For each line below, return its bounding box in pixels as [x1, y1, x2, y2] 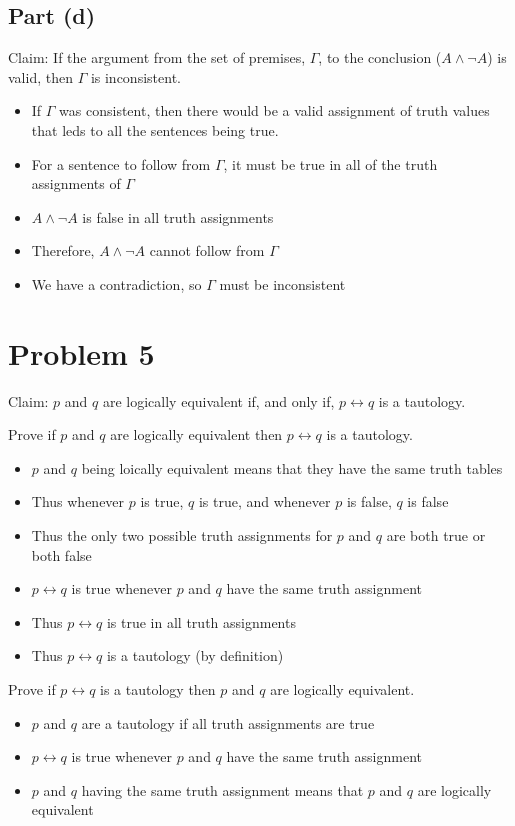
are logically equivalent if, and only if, [102, 390, 335, 411]
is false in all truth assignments [82, 206, 274, 227]
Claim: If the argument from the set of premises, [8, 47, 306, 68]
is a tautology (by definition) [106, 645, 284, 666]
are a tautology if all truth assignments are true [81, 712, 375, 733]
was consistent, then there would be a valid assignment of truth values [59, 100, 490, 121]
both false [31, 544, 92, 565]
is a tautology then [100, 679, 216, 700]
